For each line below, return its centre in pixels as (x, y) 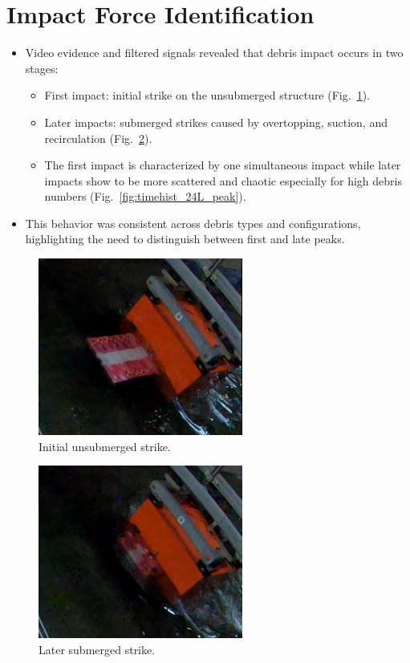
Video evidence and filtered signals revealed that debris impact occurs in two (214, 53)
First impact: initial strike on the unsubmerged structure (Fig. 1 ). (207, 95)
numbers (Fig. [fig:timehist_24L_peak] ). (145, 196)
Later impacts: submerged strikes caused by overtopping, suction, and (216, 122)
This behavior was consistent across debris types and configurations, (193, 223)
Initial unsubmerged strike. (105, 446)
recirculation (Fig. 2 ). (98, 138)
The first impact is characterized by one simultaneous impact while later (223, 165)
